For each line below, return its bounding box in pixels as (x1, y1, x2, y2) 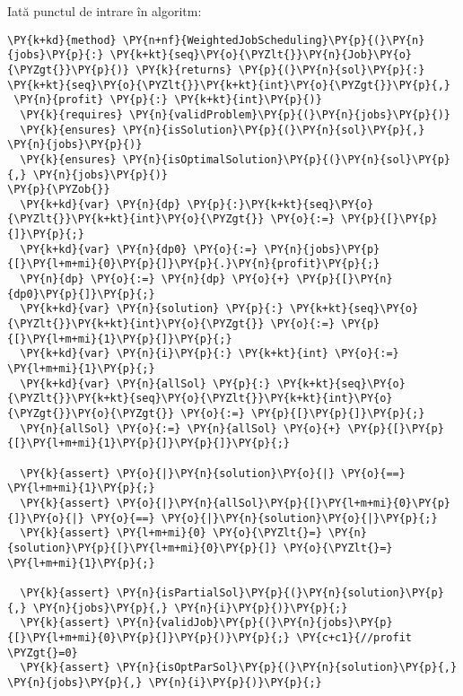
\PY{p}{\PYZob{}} (7, 183, 110, 196)
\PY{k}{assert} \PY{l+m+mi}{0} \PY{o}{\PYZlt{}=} (20, 526, 322, 540)
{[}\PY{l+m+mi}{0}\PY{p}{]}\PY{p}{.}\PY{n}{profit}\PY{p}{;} (7, 257, 380, 271)
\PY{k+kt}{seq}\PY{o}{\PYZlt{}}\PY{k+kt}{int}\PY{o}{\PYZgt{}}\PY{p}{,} (7, 78, 450, 91)
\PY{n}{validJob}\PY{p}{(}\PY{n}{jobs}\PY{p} (116, 616, 393, 630)
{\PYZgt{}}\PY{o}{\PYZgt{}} (7, 407, 175, 420)
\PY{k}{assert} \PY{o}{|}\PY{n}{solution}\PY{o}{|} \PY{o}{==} (20, 466, 406, 480)
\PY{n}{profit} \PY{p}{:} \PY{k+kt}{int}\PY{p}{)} (13, 93, 322, 107)
